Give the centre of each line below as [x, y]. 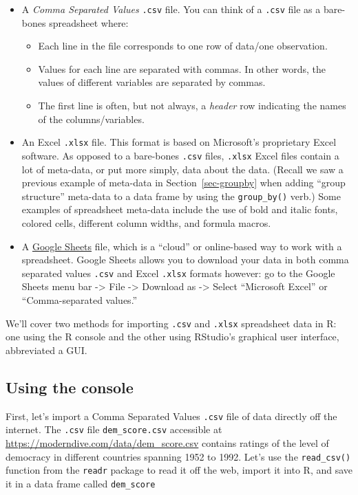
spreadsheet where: [89, 22]
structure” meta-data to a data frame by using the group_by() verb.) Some [181, 196]
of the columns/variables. [91, 119]
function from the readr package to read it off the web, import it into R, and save [179, 470]
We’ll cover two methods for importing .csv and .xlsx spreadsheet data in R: [171, 323]
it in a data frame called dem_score [81, 483]
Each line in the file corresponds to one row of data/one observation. [183, 46]
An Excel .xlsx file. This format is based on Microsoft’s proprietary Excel [179, 142]
